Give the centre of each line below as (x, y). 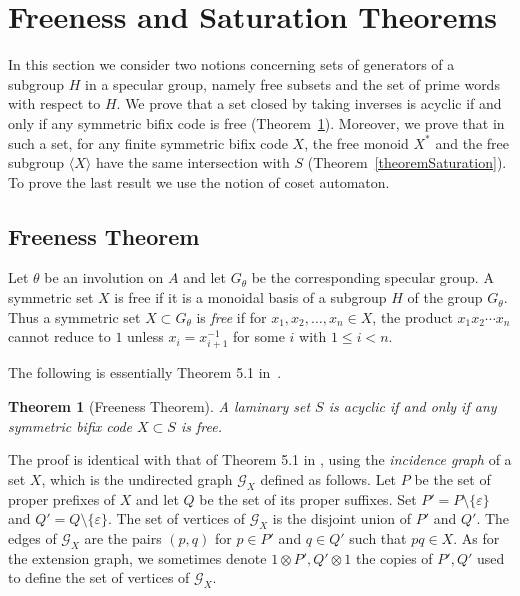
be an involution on (104, 277)
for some (259, 336)
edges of (32, 537)
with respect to (54, 103)
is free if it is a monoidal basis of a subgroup (250, 297)
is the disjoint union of (342, 518)
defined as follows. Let (328, 478)
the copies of (394, 557)
